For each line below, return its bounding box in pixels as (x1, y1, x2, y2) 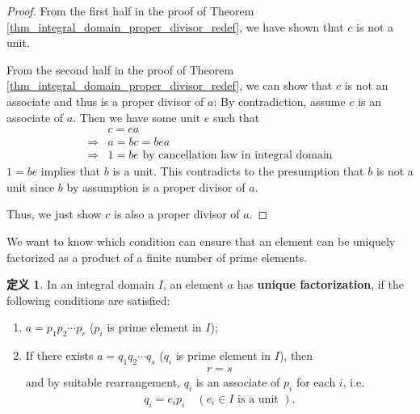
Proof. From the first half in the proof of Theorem (6, 2, 254, 19)
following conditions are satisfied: (6, 291, 170, 308)
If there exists (25, 347, 94, 364)
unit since (6, 178, 55, 195)
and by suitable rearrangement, (25, 374, 180, 391)
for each (296, 374, 336, 391)
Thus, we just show (6, 205, 102, 222)
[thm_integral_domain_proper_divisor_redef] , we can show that (6, 77, 333, 94)
